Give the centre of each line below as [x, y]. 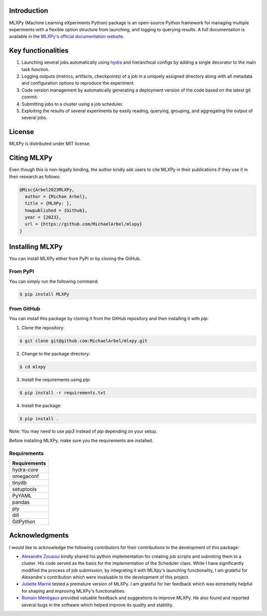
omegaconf [25, 476]
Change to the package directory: [56, 353]
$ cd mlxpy [33, 367]
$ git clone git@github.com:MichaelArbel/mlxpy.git [84, 341]
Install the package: [42, 405]
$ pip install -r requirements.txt [63, 393]
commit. [30, 97]
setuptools [24, 489]
